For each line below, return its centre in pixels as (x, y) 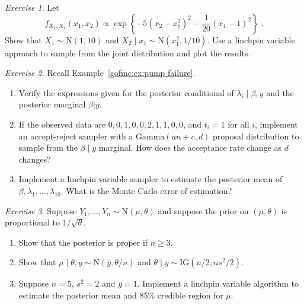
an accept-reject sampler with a (76, 136)
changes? (35, 159)
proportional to (33, 222)
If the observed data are (62, 124)
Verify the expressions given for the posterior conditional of (126, 92)
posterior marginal (52, 104)
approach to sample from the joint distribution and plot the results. (128, 53)
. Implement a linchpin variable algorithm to (218, 283)
